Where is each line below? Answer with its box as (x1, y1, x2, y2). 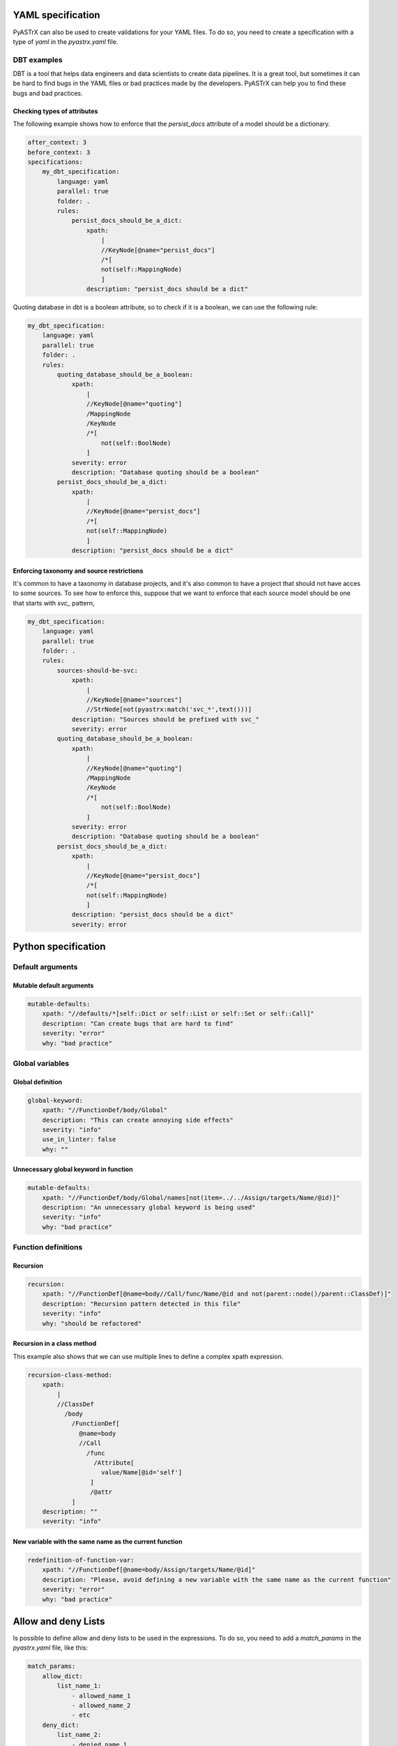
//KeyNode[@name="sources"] (86, 696, 183, 703)
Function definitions (13, 1242, 83, 1252)
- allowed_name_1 (71, 1692, 131, 1700)
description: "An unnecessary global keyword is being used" (42, 1203, 256, 1212)
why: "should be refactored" (42, 1319, 142, 1327)
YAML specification (13, 9, 100, 21)
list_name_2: (56, 1731, 102, 1739)
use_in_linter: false (42, 1136, 116, 1143)
